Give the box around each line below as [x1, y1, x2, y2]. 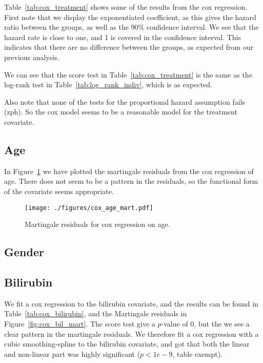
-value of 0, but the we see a [161, 318, 250, 329]
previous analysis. [4, 51, 59, 62]
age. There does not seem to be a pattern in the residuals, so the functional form [4, 176, 258, 186]
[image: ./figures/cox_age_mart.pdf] [25, 204, 153, 212]
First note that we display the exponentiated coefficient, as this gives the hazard [4, 11, 256, 22]
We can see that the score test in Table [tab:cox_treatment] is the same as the [4, 69, 252, 80]
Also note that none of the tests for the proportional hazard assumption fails [4, 96, 246, 107]
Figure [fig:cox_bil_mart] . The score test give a [4, 318, 155, 329]
